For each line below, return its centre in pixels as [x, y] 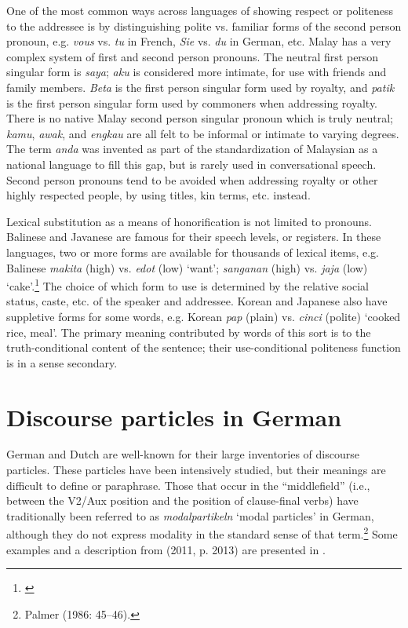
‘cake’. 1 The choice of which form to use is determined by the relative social [188, 285]
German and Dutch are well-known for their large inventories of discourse [183, 454]
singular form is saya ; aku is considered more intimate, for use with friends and [197, 72]
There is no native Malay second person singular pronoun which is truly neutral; [200, 118]
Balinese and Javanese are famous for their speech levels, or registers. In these [194, 237]
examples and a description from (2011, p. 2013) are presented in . [166, 549]
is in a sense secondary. [62, 362]
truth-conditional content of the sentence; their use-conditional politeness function [204, 347]
